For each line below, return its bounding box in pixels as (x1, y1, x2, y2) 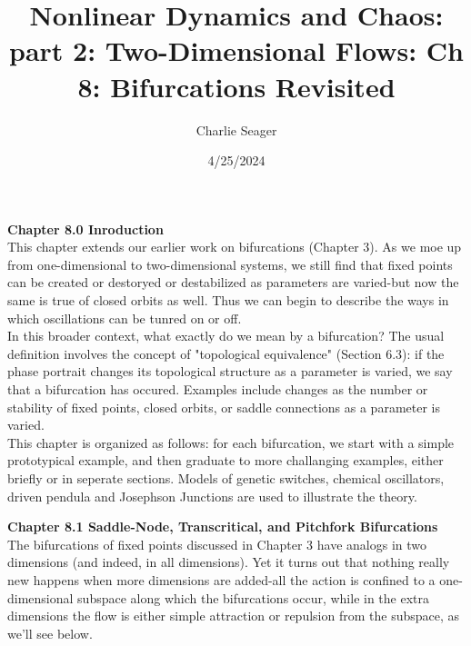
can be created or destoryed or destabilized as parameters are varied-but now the (7, 273, 459, 292)
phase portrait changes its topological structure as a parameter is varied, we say (7, 362, 453, 381)
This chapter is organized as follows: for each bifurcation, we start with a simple (7, 432, 455, 452)
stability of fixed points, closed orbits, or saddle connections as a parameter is (7, 397, 440, 416)
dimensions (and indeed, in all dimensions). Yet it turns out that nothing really (7, 552, 450, 571)
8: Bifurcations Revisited (77, 67, 396, 104)
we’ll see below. (7, 623, 93, 642)
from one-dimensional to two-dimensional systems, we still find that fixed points (7, 254, 453, 273)
